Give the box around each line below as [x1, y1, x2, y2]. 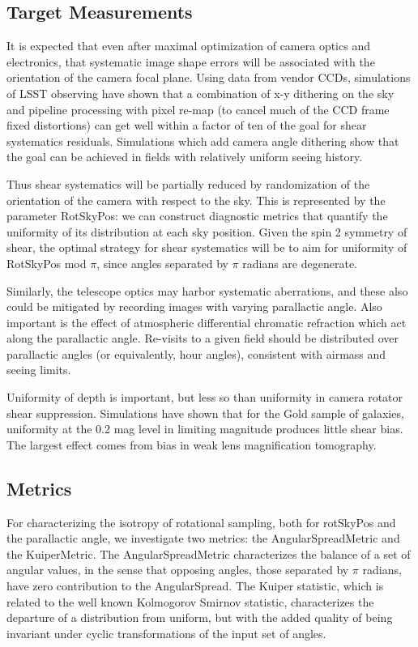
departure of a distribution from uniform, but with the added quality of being [6, 609, 393, 626]
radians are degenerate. [242, 254, 357, 271]
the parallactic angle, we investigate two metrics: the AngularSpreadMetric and [6, 530, 400, 547]
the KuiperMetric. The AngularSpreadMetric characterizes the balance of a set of [6, 545, 411, 562]
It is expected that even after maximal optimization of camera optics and [6, 37, 370, 54]
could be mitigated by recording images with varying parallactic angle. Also [6, 298, 382, 315]
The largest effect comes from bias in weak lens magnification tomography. [6, 436, 377, 453]
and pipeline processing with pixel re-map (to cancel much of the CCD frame [6, 100, 390, 117]
